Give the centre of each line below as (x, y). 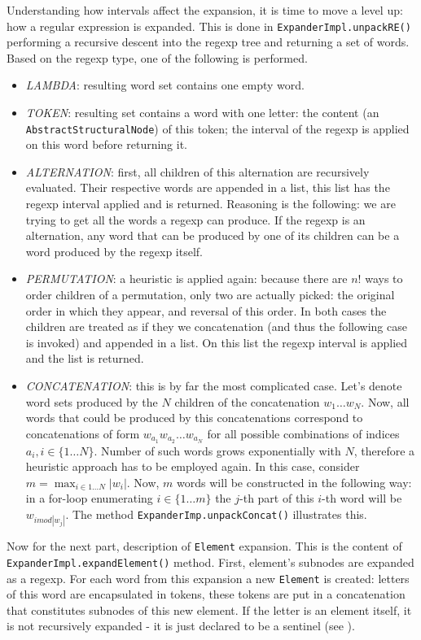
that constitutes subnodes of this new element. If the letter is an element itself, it (209, 610)
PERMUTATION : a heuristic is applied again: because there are (186, 279)
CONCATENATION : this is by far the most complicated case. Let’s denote (214, 385)
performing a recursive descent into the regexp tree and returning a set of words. (208, 42)
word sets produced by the (92, 401)
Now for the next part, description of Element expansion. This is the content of (204, 546)
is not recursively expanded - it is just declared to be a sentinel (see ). (181, 626)
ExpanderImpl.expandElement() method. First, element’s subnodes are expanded (210, 562)
